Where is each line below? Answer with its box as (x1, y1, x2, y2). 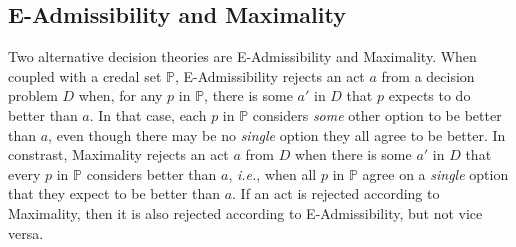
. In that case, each (89, 104, 207, 125)
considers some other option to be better (252, 104, 502, 125)
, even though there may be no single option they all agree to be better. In (48, 124, 506, 145)
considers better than (86, 163, 217, 184)
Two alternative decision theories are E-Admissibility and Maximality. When (8, 46, 477, 67)
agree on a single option (362, 163, 509, 184)
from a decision (381, 65, 475, 86)
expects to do (388, 85, 471, 106)
